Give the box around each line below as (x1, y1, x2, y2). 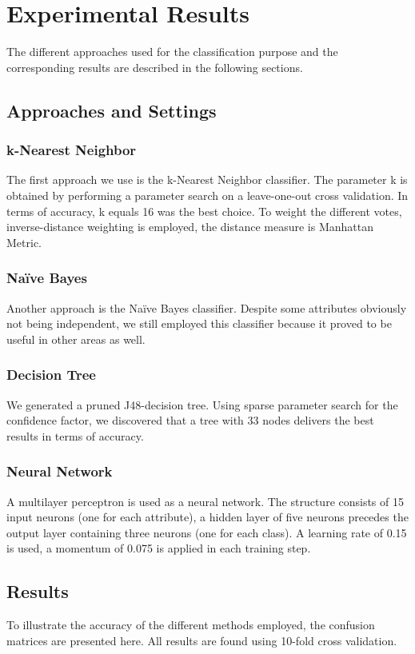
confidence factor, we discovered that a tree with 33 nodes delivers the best (6, 412, 374, 429)
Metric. (6, 233, 42, 250)
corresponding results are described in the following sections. (6, 58, 303, 75)
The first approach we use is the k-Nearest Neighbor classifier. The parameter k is (6, 171, 408, 188)
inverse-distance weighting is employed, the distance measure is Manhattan (6, 218, 374, 235)
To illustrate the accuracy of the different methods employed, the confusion (6, 616, 375, 633)
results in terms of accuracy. (6, 427, 144, 444)
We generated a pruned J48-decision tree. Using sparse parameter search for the (6, 396, 398, 413)
